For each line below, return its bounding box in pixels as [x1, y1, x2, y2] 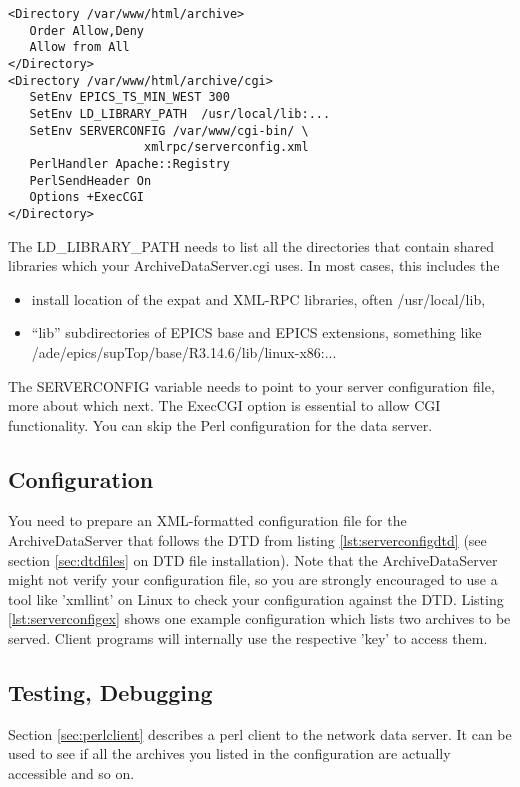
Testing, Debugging [8, 677, 213, 708]
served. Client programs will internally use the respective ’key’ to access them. [8, 628, 488, 649]
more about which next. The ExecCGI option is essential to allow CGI [8, 395, 441, 416]
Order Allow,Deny [29, 23, 145, 38]
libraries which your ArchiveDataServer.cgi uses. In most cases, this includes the [8, 255, 500, 276]
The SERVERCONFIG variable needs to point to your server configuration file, [8, 375, 495, 396]
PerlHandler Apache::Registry [29, 156, 230, 171]
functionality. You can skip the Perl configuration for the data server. [8, 414, 433, 435]
